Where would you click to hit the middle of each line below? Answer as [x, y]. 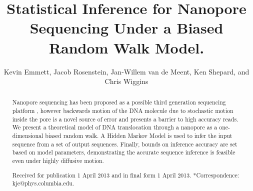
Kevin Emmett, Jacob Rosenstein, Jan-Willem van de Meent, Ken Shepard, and [126, 71]
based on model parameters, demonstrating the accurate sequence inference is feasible [124, 152]
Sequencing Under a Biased [126, 28]
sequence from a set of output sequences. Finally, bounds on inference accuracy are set [125, 144]
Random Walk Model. [126, 47]
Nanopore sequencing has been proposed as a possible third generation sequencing [119, 102]
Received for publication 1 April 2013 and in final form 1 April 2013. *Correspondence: [126, 175]
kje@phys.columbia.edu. [43, 183]
